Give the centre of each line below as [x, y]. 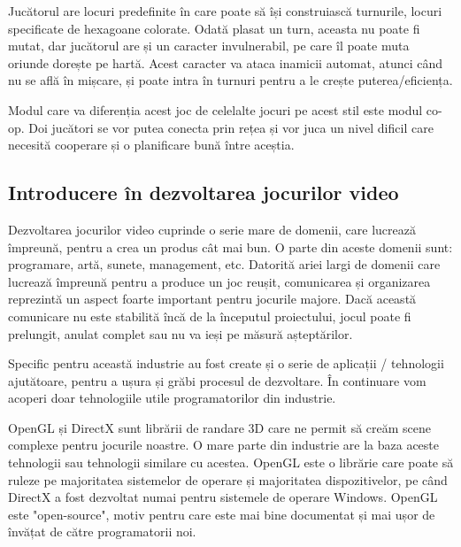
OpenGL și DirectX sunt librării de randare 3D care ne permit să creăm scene [220, 427]
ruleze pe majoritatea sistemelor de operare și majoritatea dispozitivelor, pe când [228, 479]
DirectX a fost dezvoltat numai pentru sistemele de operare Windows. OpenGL [223, 497]
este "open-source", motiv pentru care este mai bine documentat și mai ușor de [222, 514]
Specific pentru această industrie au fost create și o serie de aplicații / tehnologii [226, 363]
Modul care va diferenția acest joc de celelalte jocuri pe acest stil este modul [215, 109]
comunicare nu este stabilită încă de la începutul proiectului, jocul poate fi [210, 316]
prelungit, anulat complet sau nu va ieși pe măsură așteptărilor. [181, 333]
